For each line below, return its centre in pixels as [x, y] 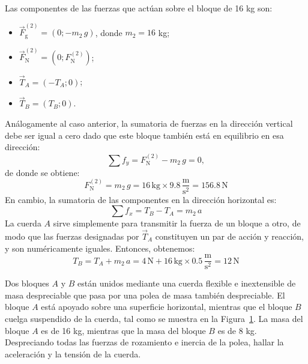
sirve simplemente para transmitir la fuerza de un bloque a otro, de [177, 223]
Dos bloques [27, 283]
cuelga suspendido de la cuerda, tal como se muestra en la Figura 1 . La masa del [154, 319]
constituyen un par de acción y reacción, [229, 236]
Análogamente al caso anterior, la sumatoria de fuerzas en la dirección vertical [149, 123]
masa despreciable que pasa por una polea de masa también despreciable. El [145, 295]
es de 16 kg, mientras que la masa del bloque [123, 330]
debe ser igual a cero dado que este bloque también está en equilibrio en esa [144, 135]
